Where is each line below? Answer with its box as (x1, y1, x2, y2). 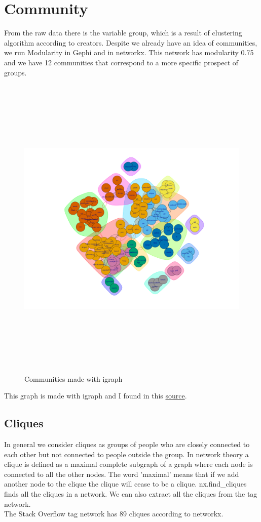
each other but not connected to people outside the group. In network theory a (4, 449, 249, 459)
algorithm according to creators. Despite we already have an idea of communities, (4, 37, 257, 48)
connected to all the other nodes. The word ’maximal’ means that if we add (4, 468, 239, 479)
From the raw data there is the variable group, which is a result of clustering (4, 27, 242, 38)
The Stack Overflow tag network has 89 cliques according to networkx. (4, 508, 223, 519)
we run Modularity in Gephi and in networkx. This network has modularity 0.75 (4, 47, 254, 58)
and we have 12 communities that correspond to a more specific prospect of (4, 57, 239, 67)
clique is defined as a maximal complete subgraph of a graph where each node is (4, 459, 253, 469)
